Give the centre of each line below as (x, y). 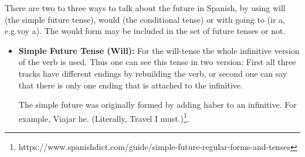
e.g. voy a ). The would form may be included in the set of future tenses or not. (145, 31)
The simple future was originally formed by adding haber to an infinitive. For (157, 105)
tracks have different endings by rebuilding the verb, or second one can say (153, 73)
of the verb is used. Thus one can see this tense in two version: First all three (157, 62)
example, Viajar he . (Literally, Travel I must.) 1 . (104, 117)
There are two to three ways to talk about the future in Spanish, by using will (145, 8)
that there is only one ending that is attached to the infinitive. (131, 85)
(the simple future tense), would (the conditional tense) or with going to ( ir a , (145, 19)
